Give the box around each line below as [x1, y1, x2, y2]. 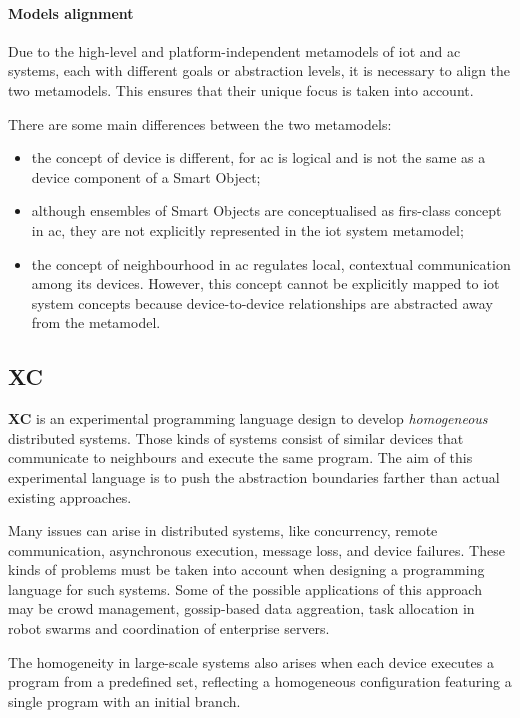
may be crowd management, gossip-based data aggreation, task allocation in [8, 598, 475, 619]
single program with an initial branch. [8, 690, 241, 711]
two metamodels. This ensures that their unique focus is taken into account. [8, 79, 474, 100]
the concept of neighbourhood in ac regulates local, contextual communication [31, 253, 511, 274]
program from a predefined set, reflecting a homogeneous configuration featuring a [8, 671, 512, 692]
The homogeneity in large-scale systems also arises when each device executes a [8, 651, 494, 672]
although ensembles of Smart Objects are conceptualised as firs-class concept [31, 200, 502, 221]
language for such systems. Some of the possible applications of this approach [8, 578, 482, 599]
